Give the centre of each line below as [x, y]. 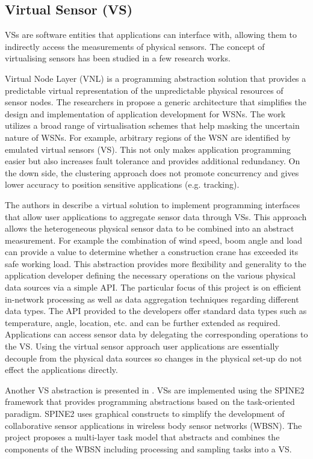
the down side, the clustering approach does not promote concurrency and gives [152, 172]
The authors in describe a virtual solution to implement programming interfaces [153, 204]
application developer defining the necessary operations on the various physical [150, 275]
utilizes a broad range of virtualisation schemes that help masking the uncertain [152, 125]
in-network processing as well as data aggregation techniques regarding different [152, 299]
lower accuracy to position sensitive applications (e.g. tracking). [122, 184]
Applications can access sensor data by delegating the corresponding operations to [156, 334]
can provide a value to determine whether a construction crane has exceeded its [152, 252]
